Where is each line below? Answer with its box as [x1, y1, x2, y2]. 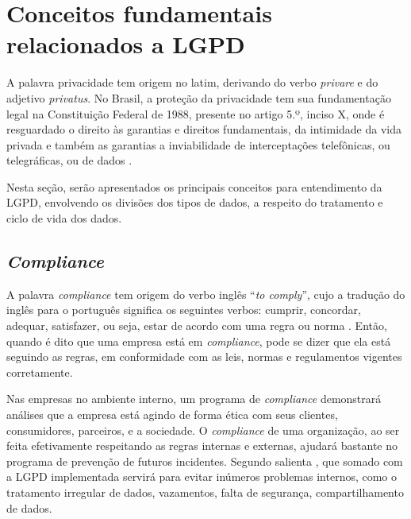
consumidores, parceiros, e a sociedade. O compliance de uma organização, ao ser [6, 421, 400, 438]
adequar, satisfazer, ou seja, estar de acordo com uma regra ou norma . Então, [6, 317, 387, 334]
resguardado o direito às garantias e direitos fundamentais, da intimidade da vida [6, 121, 402, 137]
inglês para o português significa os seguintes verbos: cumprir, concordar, [6, 301, 361, 318]
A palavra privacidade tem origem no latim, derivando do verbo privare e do [6, 74, 378, 91]
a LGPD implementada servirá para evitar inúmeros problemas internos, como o [6, 468, 398, 485]
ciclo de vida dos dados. [6, 210, 122, 227]
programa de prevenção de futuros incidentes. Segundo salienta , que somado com [6, 452, 403, 469]
